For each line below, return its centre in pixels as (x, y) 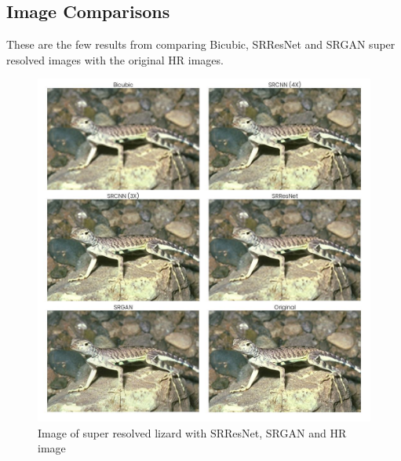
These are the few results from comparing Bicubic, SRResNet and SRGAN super (201, 44)
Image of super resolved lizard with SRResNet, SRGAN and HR (192, 432)
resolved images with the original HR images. (115, 59)
